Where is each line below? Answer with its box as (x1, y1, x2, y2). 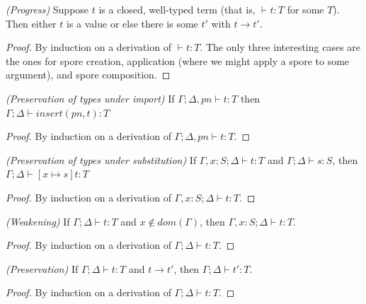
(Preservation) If (6, 261, 79, 276)
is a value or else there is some (66, 16, 198, 30)
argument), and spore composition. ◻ (6, 67, 171, 82)
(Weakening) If (6, 214, 70, 228)
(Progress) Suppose (6, 2, 89, 16)
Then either (6, 16, 57, 30)
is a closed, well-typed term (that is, (98, 2, 256, 16)
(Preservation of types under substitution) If (6, 152, 197, 167)
